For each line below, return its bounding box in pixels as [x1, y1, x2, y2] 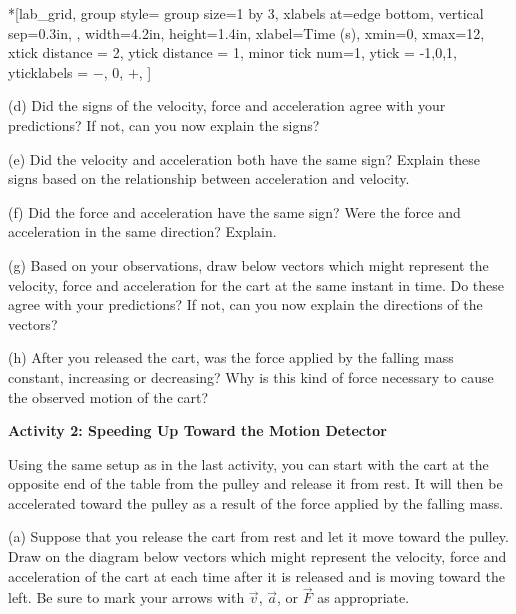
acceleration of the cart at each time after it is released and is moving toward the [8, 565, 505, 586]
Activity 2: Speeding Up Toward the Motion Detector [8, 420, 387, 441]
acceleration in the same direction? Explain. [8, 221, 277, 242]
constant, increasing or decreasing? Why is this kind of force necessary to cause [8, 366, 494, 387]
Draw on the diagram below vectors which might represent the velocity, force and [8, 546, 507, 567]
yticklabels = [8, 61, 89, 82]
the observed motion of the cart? [8, 386, 209, 407]
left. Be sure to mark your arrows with [8, 587, 245, 608]
